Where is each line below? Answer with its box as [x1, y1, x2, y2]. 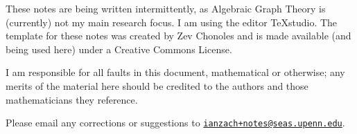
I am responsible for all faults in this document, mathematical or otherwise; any [6, 65, 345, 79]
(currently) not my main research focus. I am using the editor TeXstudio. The [6, 15, 338, 29]
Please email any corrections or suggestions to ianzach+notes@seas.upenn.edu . [6, 115, 345, 130]
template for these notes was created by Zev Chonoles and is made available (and [6, 28, 351, 43]
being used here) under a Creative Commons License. [6, 41, 232, 56]
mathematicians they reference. [6, 92, 138, 106]
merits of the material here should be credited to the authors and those [6, 78, 308, 93]
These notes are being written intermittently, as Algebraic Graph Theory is [6, 1, 326, 15]
